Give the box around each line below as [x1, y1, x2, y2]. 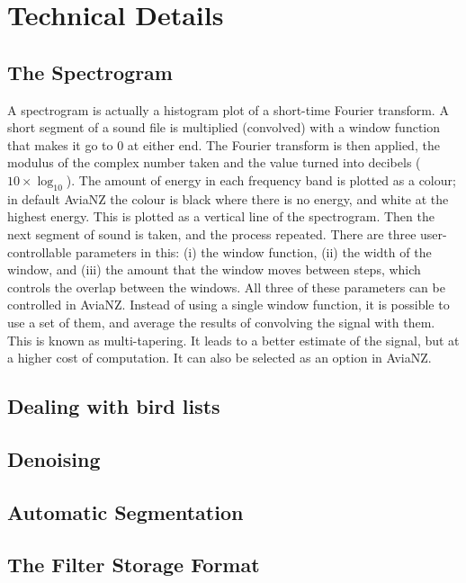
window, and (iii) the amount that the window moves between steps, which [7, 260, 421, 279]
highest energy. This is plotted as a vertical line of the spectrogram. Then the [7, 207, 435, 226]
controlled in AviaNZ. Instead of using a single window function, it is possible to [7, 295, 450, 314]
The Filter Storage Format [7, 551, 260, 579]
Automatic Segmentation [7, 498, 244, 525]
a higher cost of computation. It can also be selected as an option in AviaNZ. [7, 348, 432, 367]
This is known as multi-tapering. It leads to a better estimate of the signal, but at [7, 330, 460, 349]
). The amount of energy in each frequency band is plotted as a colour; [66, 170, 456, 189]
